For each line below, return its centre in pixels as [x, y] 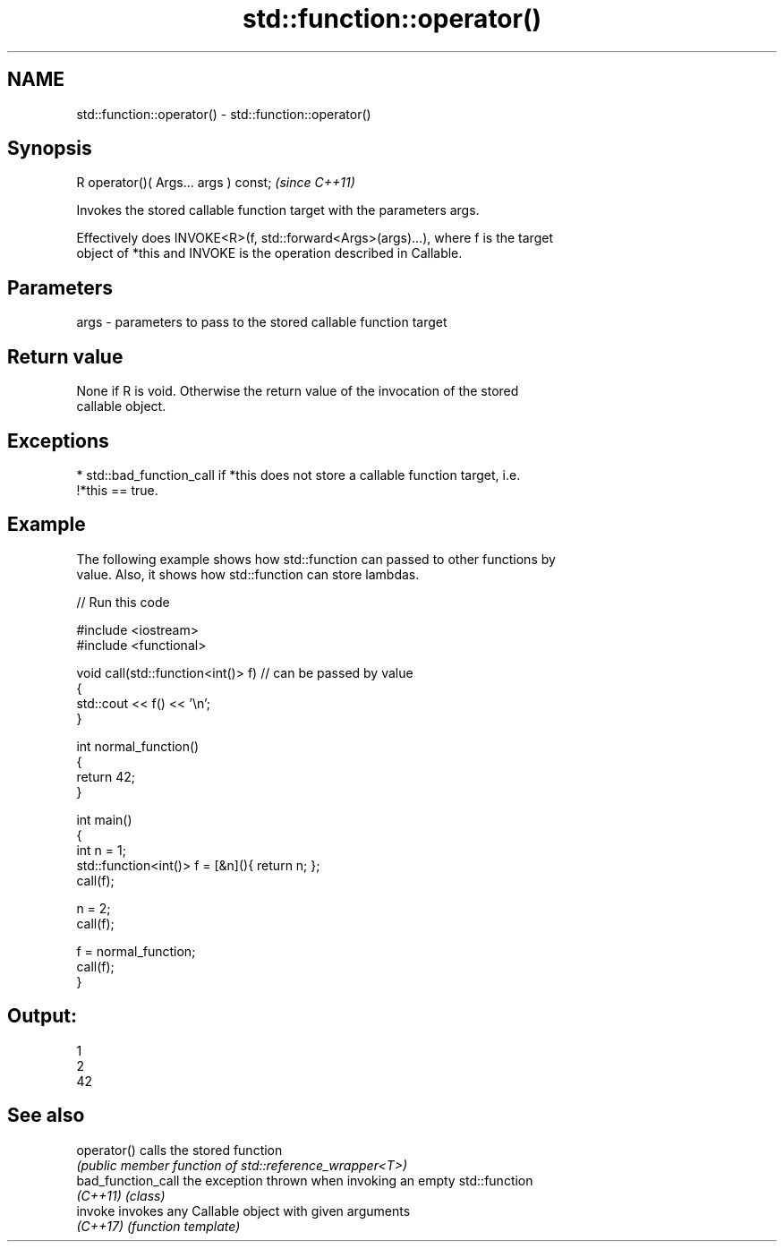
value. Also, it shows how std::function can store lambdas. [248, 574]
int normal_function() [138, 746]
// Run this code [123, 602]
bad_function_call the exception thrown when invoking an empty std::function [305, 1180]
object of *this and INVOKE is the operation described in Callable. [269, 253]
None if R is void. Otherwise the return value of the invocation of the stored [298, 391]
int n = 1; [101, 850]
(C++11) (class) [121, 1195]
